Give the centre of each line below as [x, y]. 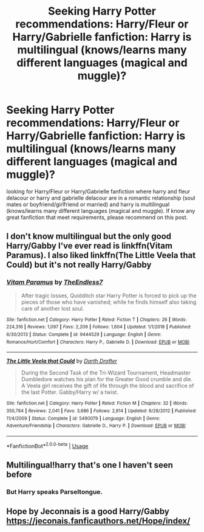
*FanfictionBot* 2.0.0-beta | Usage [47, 445]
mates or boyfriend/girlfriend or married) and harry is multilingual [88, 204]
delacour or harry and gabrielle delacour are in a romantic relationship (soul [101, 198]
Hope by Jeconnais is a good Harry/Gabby [88, 512]
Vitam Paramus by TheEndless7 [55, 282]
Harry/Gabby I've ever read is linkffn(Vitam [90, 246]
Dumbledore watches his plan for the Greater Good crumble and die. [107, 379]
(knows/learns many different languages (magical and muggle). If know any [101, 210]
